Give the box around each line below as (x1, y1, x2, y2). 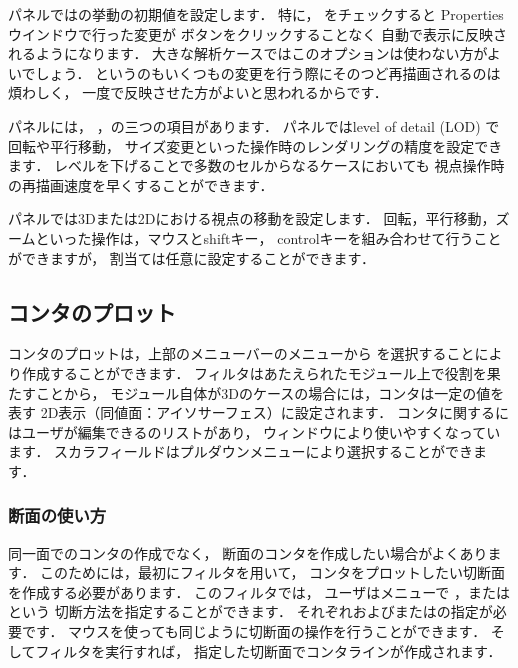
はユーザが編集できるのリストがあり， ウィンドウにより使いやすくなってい (8, 421, 501, 442)
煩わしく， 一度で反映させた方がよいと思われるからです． (8, 82, 388, 103)
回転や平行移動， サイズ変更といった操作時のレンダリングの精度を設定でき (8, 135, 503, 156)
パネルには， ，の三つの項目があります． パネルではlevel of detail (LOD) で (8, 115, 500, 136)
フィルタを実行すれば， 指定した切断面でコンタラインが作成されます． (35, 640, 502, 661)
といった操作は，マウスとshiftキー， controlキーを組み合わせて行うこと (35, 227, 502, 248)
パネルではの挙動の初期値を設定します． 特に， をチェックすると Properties (8, 4, 504, 24)
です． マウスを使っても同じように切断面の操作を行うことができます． (21, 621, 487, 642)
